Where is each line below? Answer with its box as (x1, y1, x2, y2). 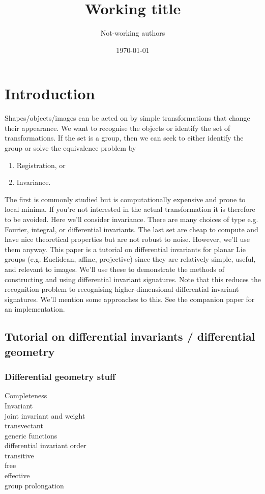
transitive (5, 450, 34, 460)
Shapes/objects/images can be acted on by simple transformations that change (5, 113, 250, 123)
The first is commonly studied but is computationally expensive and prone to (5, 194, 246, 204)
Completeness (5, 390, 47, 401)
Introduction (5, 83, 95, 104)
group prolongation (5, 480, 64, 490)
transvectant (5, 420, 43, 431)
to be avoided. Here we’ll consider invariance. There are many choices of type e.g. (5, 214, 258, 224)
